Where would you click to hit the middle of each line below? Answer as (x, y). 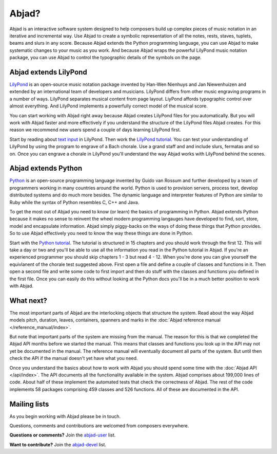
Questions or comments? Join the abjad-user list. (63, 435)
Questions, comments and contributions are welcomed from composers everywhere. (99, 426)
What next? (28, 301)
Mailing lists (29, 404)
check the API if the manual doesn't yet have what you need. (74, 358)
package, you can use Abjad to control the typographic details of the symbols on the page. (106, 58)
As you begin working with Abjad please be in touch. (65, 416)
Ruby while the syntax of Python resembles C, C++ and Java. (74, 202)
